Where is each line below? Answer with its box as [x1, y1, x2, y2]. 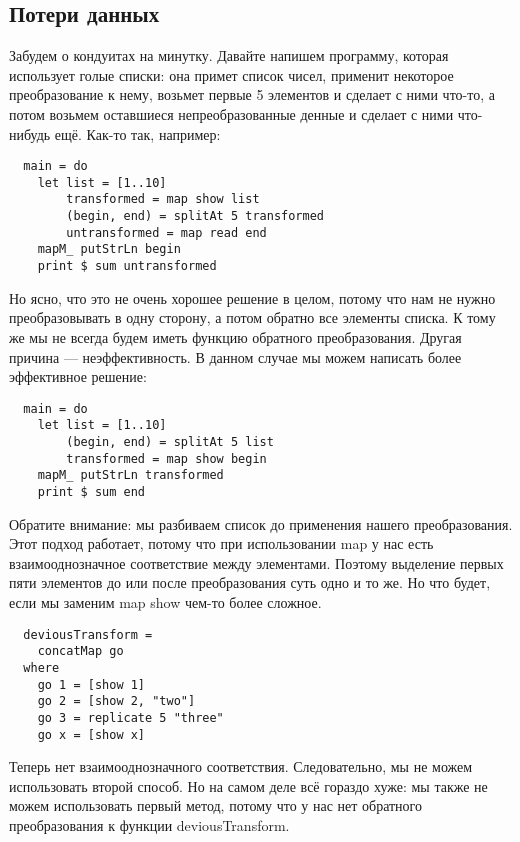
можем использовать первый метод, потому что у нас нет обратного [9, 795, 423, 816]
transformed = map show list [66, 192, 260, 207]
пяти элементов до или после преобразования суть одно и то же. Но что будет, [9, 572, 491, 593]
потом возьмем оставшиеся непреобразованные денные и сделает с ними [9, 103, 454, 124]
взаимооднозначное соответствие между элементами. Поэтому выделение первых [9, 552, 504, 573]
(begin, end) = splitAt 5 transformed [66, 209, 324, 224]
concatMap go [37, 644, 124, 659]
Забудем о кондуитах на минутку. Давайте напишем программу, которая [9, 45, 449, 66]
